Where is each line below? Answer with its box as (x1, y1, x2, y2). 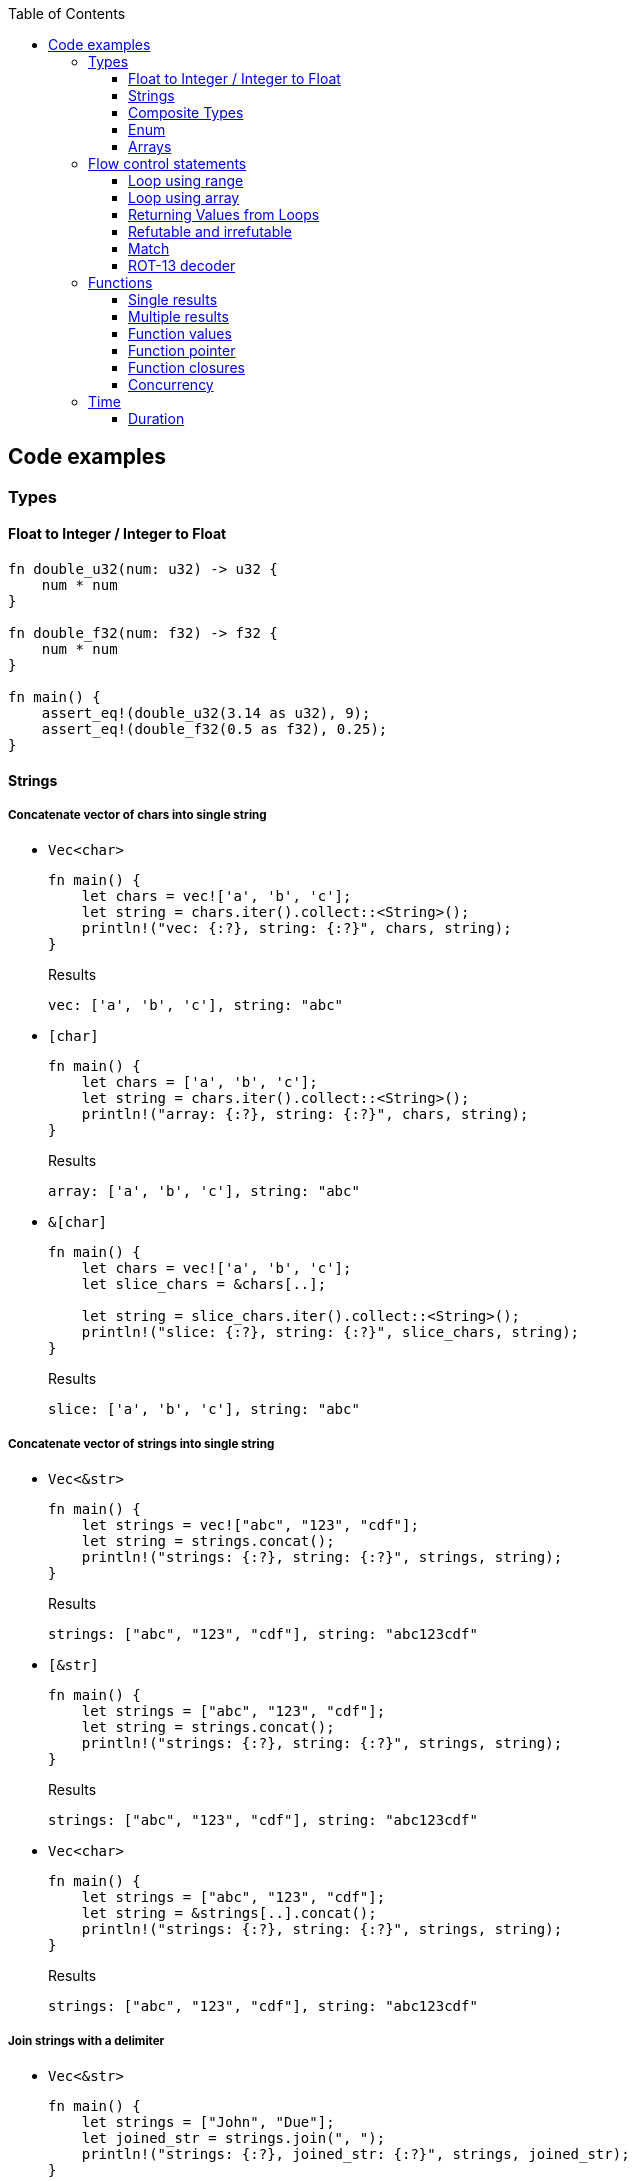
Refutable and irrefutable (128, 223, 292, 240)
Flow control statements (88, 155, 247, 172)
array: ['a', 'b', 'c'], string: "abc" (48, 1183, 360, 1200)
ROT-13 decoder (128, 257, 236, 274)
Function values (128, 325, 232, 342)
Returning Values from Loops (128, 206, 320, 223)
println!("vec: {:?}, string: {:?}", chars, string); (81, 920, 512, 937)
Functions (88, 274, 153, 291)
